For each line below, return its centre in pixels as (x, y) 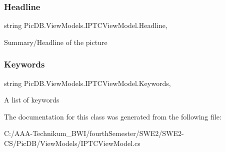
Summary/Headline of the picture (56, 42)
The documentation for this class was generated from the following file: (113, 116)
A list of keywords (32, 100)
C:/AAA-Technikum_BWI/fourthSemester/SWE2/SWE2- (94, 133)
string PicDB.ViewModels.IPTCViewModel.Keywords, (87, 83)
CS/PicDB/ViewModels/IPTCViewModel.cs (72, 143)
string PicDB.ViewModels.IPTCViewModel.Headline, (86, 25)
